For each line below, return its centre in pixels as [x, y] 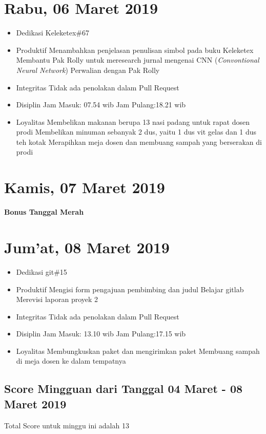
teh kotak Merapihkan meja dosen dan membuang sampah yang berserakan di [139, 141]
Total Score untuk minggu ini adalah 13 [67, 425]
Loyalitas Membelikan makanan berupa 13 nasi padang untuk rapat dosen [133, 121]
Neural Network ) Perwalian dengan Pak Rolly [88, 70]
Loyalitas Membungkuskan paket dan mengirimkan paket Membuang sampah [138, 351]
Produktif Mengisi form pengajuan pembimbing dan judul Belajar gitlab [130, 289]
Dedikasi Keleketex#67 [53, 33]
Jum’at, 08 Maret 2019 [87, 247]
